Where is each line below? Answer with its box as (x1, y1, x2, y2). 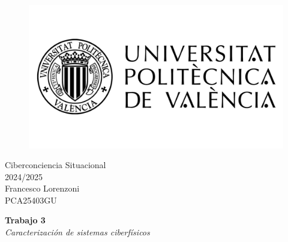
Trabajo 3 (5, 214, 46, 226)
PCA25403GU (5, 193, 57, 206)
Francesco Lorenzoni (5, 182, 80, 195)
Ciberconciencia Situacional (5, 159, 106, 171)
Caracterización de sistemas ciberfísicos (5, 226, 150, 238)
